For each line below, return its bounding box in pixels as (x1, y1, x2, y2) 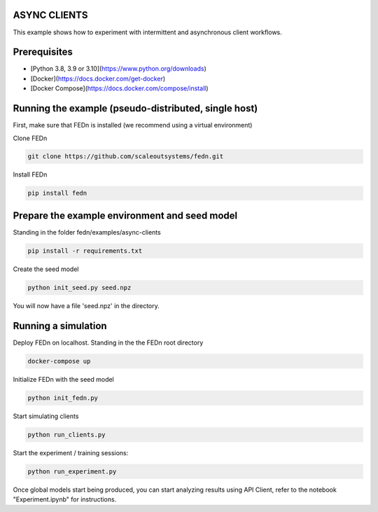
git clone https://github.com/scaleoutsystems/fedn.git (27, 153, 224, 160)
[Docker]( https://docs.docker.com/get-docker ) (30, 74, 166, 83)
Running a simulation (13, 319, 108, 332)
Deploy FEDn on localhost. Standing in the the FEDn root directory (13, 338, 204, 347)
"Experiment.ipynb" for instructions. (13, 495, 117, 504)
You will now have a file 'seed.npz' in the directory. (13, 301, 160, 310)
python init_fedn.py (27, 394, 98, 402)
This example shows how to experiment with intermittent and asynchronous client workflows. (13, 28, 283, 36)
